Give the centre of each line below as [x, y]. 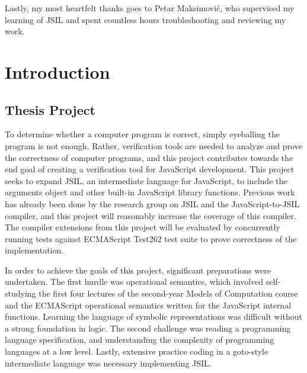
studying [20, 293]
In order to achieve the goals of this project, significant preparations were [138, 270]
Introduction [57, 71]
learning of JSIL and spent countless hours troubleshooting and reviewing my [145, 19]
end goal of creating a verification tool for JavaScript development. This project [150, 169]
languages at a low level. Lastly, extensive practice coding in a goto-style [137, 351]
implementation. [34, 250]
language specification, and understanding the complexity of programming [140, 340]
